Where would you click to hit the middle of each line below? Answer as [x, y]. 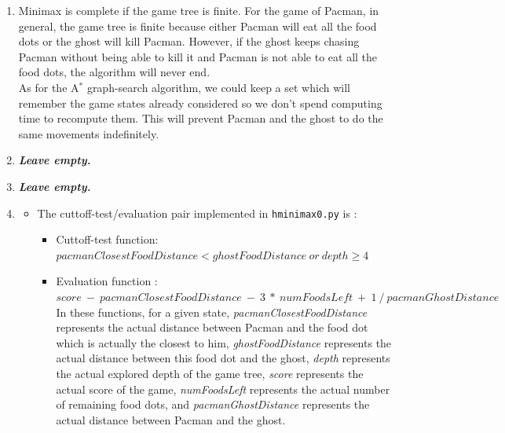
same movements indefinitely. [89, 133]
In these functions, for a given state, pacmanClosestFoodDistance [212, 312]
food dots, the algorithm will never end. [114, 72]
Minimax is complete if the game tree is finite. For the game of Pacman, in [199, 10]
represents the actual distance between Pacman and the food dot [212, 327]
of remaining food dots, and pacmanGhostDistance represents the [213, 404]
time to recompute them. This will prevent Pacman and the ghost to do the [201, 118]
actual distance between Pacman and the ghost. [171, 419]
